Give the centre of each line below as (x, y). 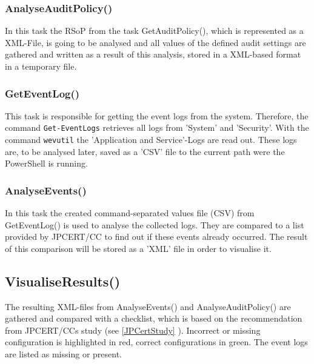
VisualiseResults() (63, 281)
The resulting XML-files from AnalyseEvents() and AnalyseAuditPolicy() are (148, 306)
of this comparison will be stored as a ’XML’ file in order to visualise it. (138, 248)
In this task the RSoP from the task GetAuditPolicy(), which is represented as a (154, 31)
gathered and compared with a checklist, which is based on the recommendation (154, 318)
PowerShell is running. (46, 163)
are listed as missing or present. (63, 354)
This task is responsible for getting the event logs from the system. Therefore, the (157, 115)
